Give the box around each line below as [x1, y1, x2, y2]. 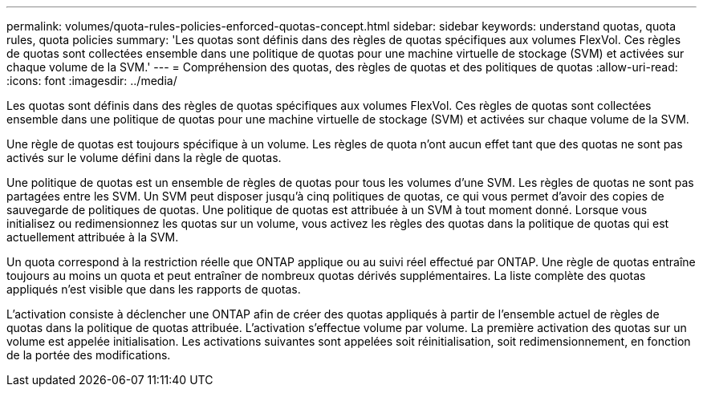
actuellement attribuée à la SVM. [6, 230, 179, 244]
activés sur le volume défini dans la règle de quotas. [6, 151, 282, 164]
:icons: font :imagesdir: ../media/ [6, 74, 177, 87]
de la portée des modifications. [6, 348, 171, 362]
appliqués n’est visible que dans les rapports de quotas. [6, 282, 301, 296]
